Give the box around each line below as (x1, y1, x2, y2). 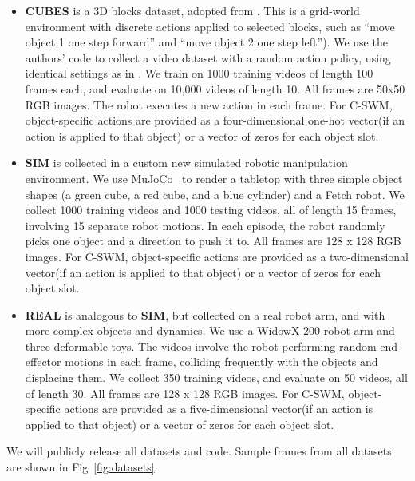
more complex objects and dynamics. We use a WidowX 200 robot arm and (25, 322, 395, 339)
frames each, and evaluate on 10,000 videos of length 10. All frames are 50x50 (25, 80, 405, 97)
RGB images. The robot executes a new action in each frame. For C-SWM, (25, 96, 393, 113)
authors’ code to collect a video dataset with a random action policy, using (25, 49, 391, 66)
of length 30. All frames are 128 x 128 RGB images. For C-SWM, (25, 384, 345, 401)
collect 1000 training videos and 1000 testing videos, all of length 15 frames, (25, 201, 397, 218)
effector (25, 353, 61, 370)
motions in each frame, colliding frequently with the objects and (65, 353, 378, 370)
